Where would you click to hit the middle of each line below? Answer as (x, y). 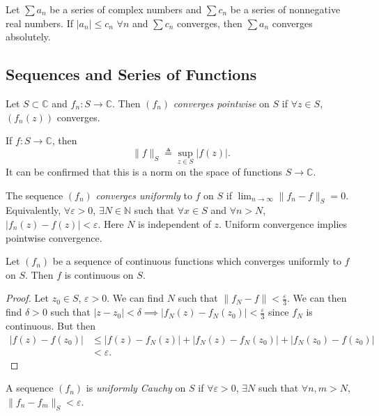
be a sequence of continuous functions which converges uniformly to (197, 261)
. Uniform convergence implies (283, 223)
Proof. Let (27, 298)
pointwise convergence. (54, 237)
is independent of (175, 223)
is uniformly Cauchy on (136, 388)
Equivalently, (33, 210)
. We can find (135, 298)
